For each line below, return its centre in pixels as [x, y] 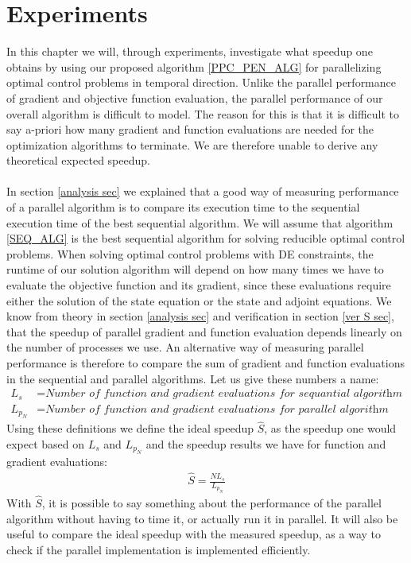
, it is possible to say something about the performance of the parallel [211, 503]
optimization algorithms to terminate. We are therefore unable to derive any [192, 144]
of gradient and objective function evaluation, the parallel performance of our [195, 97]
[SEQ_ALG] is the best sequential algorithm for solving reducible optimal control [206, 238]
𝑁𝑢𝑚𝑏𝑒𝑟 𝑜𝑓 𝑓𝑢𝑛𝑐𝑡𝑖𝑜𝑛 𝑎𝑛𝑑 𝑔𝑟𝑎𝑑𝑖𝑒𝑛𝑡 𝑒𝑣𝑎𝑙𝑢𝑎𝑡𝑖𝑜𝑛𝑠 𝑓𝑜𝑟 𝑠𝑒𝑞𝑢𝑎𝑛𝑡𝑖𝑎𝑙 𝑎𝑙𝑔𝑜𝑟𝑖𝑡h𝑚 [224, 394]
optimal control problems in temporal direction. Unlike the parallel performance [201, 82]
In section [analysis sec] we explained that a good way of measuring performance [203, 191]
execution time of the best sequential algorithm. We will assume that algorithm [200, 222]
